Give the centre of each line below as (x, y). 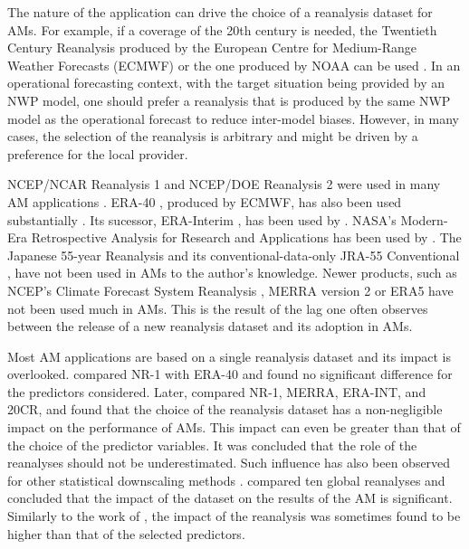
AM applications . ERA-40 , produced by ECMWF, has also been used (205, 201)
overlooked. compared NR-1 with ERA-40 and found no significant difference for (230, 374)
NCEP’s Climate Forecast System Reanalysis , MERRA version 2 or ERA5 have (230, 290)
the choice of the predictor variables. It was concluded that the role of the (212, 445)
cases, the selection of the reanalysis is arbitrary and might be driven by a (213, 136)
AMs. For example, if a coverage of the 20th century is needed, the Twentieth (222, 29)
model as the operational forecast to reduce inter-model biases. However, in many (234, 118)
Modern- (424, 219)
